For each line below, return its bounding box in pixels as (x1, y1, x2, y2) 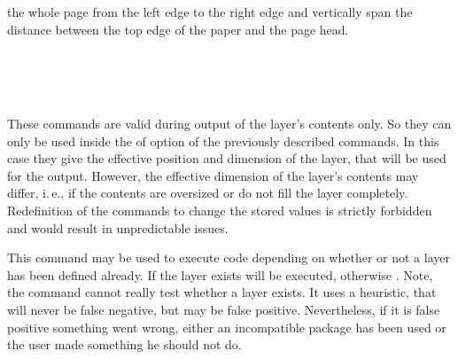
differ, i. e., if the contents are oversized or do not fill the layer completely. (7, 183, 408, 202)
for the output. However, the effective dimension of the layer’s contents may (7, 166, 419, 184)
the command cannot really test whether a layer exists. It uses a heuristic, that (7, 283, 437, 301)
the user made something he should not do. (7, 335, 242, 354)
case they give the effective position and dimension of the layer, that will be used (7, 149, 446, 168)
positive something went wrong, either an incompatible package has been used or (7, 317, 446, 336)
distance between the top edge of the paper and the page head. (7, 20, 349, 38)
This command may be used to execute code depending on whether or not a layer (7, 248, 450, 267)
